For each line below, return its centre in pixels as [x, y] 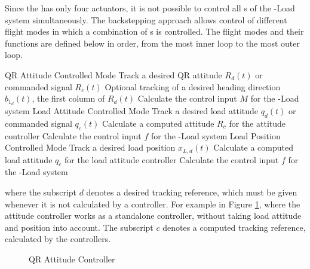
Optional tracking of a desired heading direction [193, 86]
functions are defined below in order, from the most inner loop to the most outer [152, 43]
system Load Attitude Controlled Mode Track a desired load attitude [132, 111]
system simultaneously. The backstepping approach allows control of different [146, 19]
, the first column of [68, 98]
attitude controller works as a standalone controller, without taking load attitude [153, 215]
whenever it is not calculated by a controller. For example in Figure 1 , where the [153, 204]
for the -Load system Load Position [216, 135]
